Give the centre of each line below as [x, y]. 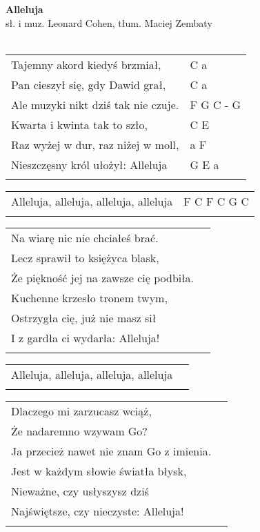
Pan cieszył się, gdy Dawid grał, [89, 84]
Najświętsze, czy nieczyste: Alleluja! [98, 511]
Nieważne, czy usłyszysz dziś [80, 491]
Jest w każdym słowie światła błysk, [99, 471]
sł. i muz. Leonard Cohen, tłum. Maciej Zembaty [109, 22]
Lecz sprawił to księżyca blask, [85, 257]
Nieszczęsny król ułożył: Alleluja [89, 164]
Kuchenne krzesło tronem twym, [89, 297]
